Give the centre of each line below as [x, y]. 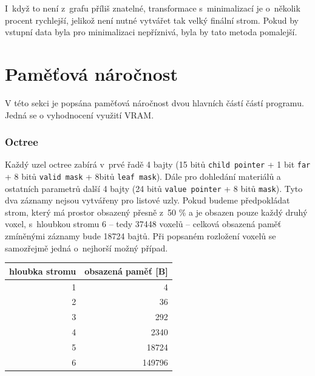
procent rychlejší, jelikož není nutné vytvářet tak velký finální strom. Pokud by [152, 20]
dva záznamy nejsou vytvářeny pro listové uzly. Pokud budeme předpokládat [147, 200]
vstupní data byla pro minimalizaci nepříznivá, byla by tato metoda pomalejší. [151, 32]
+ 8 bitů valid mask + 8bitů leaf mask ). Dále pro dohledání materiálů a [143, 176]
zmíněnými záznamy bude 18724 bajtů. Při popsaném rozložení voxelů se [141, 236]
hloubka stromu [43, 271]
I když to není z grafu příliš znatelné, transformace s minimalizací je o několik [153, 8]
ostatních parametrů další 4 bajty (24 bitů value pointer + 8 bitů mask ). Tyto [154, 188]
